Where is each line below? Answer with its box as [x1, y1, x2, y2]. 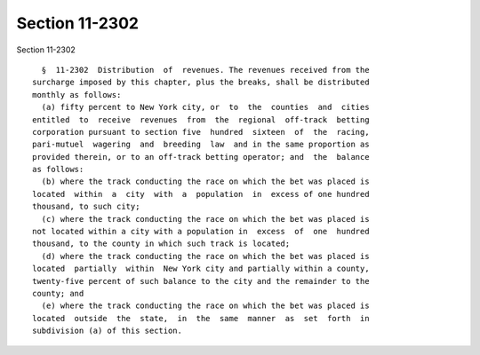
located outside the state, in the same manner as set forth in [32, 313, 370, 323]
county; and [32, 288, 84, 298]
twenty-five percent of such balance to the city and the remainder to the [32, 276, 370, 286]
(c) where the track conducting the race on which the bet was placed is [41, 214, 370, 224]
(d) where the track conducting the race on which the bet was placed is [41, 251, 370, 261]
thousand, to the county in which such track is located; [32, 239, 291, 248]
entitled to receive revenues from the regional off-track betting [32, 114, 370, 124]
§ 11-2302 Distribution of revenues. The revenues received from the [41, 65, 370, 75]
